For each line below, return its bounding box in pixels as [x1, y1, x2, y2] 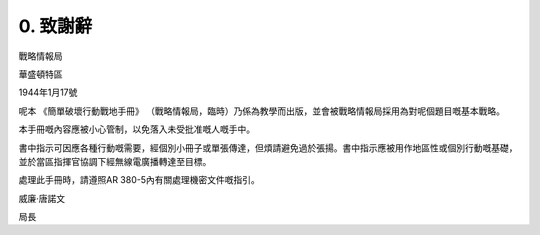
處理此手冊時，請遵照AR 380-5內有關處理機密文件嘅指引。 [18, 174, 260, 186]
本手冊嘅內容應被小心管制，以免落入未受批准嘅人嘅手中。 [18, 123, 255, 135]
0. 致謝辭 [18, 15, 93, 37]
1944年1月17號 [18, 86, 78, 99]
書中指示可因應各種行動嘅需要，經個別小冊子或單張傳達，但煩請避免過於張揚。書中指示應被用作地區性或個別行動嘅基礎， [18, 141, 518, 154]
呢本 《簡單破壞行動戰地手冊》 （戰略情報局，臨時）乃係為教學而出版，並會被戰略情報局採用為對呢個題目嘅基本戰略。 [18, 105, 505, 117]
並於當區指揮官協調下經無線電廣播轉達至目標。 [18, 155, 212, 167]
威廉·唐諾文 [18, 192, 66, 204]
